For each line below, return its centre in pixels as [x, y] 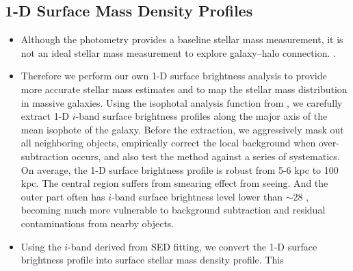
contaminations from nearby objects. [97, 223]
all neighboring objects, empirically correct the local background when [168, 143]
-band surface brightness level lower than [197, 196]
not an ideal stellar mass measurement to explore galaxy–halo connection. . [178, 52]
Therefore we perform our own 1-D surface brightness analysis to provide [174, 76]
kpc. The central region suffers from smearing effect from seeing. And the [174, 183]
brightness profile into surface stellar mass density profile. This [152, 260]
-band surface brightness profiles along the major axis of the [201, 116]
